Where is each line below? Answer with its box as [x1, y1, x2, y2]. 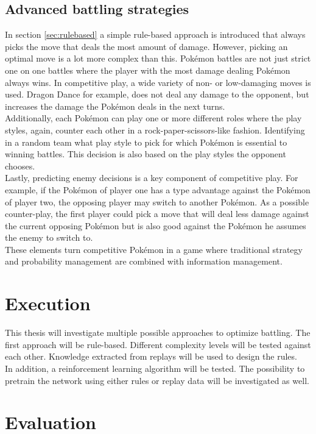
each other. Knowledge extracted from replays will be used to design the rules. [5, 350, 297, 363]
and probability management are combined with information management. [5, 255, 283, 268]
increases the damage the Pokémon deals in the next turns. [5, 99, 225, 112]
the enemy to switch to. [5, 231, 93, 244]
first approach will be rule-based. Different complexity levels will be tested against [5, 338, 311, 350]
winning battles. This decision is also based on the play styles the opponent [5, 148, 286, 160]
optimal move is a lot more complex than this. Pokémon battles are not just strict [5, 52, 311, 65]
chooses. [5, 159, 35, 172]
